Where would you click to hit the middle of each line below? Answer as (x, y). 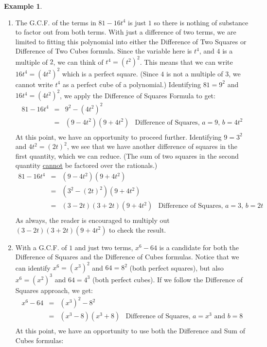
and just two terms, (104, 247)
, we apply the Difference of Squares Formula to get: (138, 95)
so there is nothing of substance (201, 22)
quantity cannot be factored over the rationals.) (86, 165)
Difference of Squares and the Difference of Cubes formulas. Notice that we (127, 257)
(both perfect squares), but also (177, 267)
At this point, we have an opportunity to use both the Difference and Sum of (130, 331)
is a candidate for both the (199, 247)
